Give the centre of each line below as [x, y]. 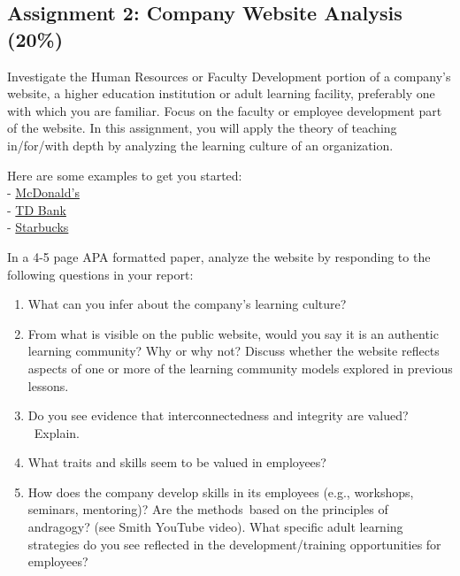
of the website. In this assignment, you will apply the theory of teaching [202, 128]
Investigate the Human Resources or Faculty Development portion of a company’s [229, 76]
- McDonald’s [43, 192]
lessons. [48, 385]
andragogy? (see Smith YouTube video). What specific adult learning [215, 527]
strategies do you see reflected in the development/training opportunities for [234, 544]
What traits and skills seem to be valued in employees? [177, 462]
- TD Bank [37, 209]
